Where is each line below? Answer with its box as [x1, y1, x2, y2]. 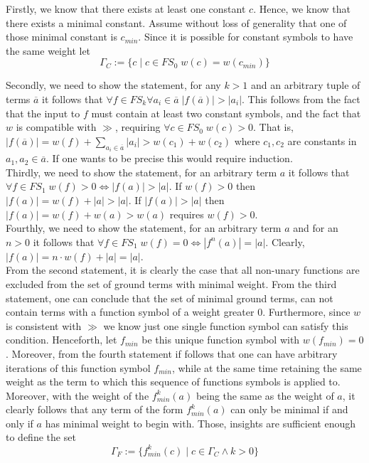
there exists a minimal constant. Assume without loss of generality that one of [6, 15, 347, 30]
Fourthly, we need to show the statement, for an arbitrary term [6, 220, 282, 235]
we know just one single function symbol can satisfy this [103, 318, 348, 333]
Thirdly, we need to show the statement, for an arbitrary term [6, 164, 277, 179]
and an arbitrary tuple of [251, 78, 360, 92]
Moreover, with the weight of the [6, 388, 149, 403]
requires [169, 206, 204, 221]
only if [6, 415, 33, 430]
